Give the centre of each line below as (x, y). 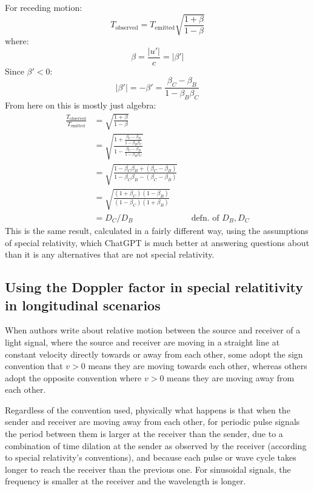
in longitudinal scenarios (83, 305)
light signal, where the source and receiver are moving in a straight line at (142, 342)
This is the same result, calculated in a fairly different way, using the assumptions (157, 230)
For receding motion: (44, 7)
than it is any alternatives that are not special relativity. (110, 254)
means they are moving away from (231, 377)
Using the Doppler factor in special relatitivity (154, 287)
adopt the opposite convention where (73, 377)
